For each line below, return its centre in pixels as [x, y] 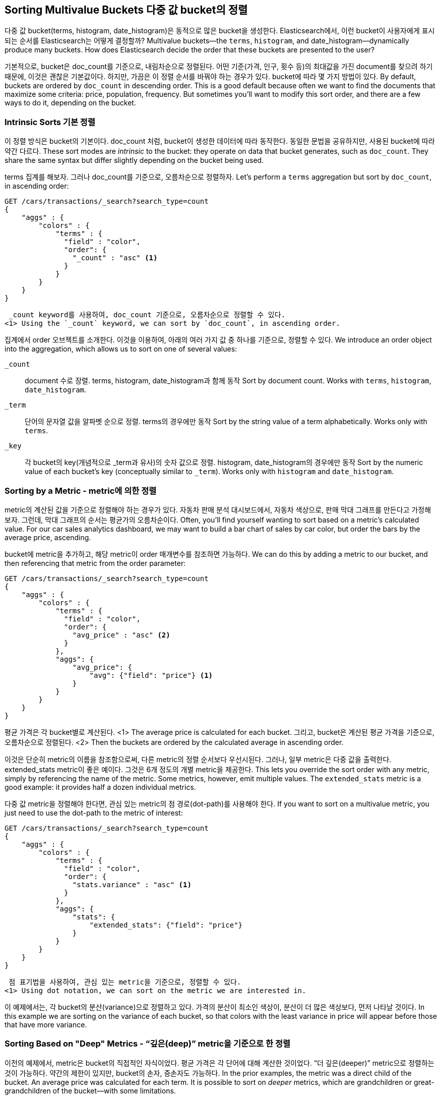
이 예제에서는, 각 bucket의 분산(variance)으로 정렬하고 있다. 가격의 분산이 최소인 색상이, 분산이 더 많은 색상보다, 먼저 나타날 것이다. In [215, 1007]
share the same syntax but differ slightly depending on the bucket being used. [134, 160]
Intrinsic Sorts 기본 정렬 [50, 122]
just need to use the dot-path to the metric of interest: [94, 813]
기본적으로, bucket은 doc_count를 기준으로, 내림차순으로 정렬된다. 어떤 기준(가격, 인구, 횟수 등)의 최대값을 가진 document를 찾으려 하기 [219, 67]
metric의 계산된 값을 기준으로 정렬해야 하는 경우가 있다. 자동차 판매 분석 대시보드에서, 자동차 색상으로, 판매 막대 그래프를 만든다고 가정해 [218, 509]
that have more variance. [46, 1024]
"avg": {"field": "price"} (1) [151, 675]
